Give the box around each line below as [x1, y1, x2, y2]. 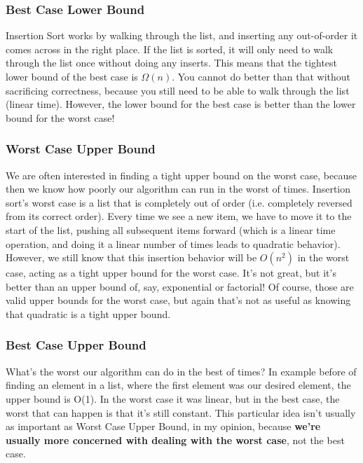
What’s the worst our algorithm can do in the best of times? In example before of [6, 364, 357, 378]
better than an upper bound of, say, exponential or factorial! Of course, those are [6, 279, 354, 293]
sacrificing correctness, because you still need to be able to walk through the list [6, 83, 350, 97]
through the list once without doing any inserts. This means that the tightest [6, 55, 338, 70]
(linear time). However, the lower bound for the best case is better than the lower [6, 97, 356, 111]
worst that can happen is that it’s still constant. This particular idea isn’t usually [6, 405, 356, 420]
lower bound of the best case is [6, 69, 138, 83]
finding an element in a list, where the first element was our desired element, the [6, 378, 351, 392]
